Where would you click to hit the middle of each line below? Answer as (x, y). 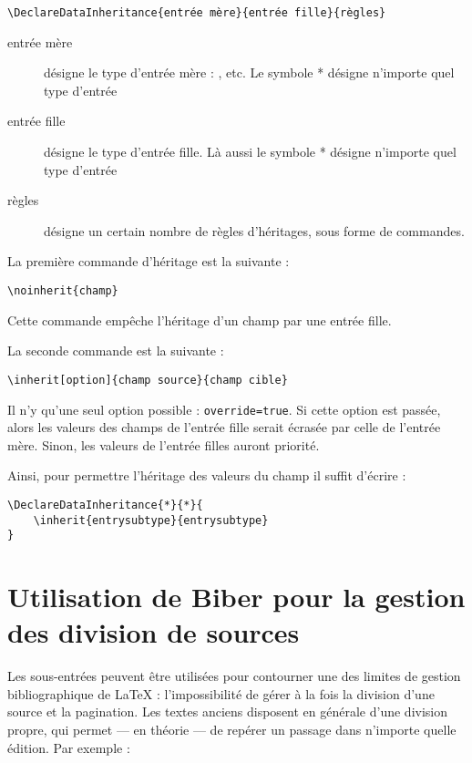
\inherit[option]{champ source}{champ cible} (148, 380)
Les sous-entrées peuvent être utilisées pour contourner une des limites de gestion (234, 676)
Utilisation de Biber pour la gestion (236, 597)
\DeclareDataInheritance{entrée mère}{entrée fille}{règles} (197, 13)
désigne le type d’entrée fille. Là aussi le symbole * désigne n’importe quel (250, 152)
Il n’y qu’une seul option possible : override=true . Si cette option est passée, (224, 409)
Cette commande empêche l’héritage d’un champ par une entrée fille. (200, 320)
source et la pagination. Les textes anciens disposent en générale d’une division (228, 711)
